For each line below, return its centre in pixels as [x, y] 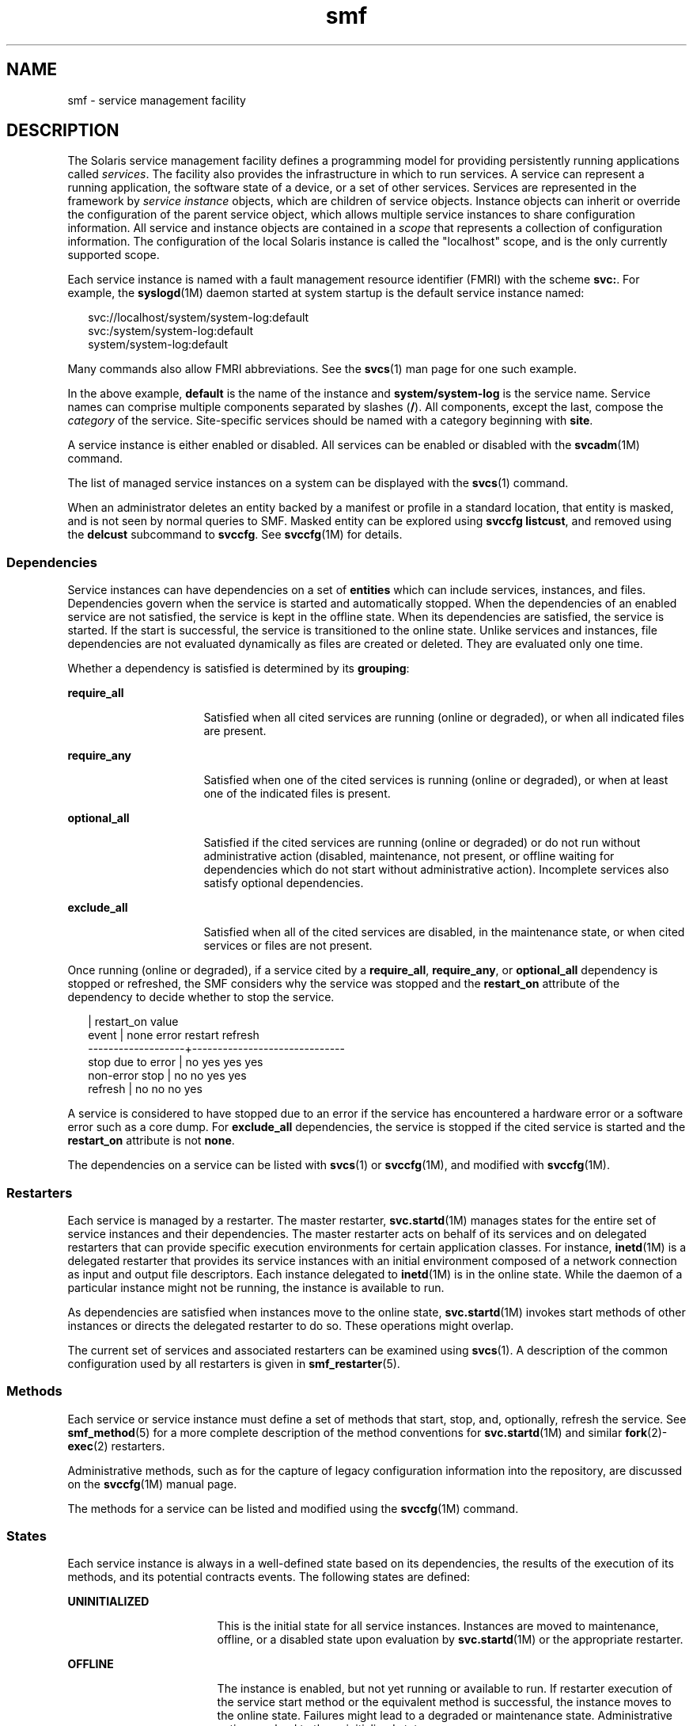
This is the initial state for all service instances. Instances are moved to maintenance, [438, 1626]
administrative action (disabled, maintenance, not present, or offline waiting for [409, 856]
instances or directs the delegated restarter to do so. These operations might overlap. [291, 1325]
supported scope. [114, 255]
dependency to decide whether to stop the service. [201, 997]
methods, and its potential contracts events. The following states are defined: [269, 1577]
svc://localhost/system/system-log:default [199, 318]
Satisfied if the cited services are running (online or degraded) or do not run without [422, 843]
